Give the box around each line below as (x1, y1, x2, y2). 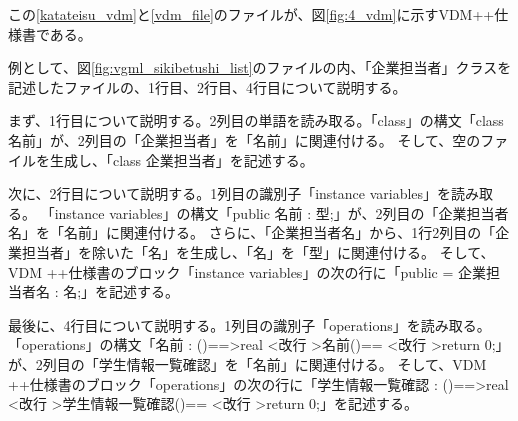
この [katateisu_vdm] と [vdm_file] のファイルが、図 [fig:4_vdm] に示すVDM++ (8, 4, 495, 24)
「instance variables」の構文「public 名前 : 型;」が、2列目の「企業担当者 (40, 202, 509, 223)
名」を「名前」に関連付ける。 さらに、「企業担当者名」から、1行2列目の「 (8, 222, 496, 243)
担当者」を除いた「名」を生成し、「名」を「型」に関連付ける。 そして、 (21, 241, 495, 262)
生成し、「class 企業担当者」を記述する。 (49, 149, 314, 170)
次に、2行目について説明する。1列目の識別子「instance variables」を (8, 183, 452, 204)
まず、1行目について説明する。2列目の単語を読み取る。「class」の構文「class (8, 110, 504, 131)
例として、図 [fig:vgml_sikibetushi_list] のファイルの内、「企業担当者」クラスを (8, 57, 512, 78)
